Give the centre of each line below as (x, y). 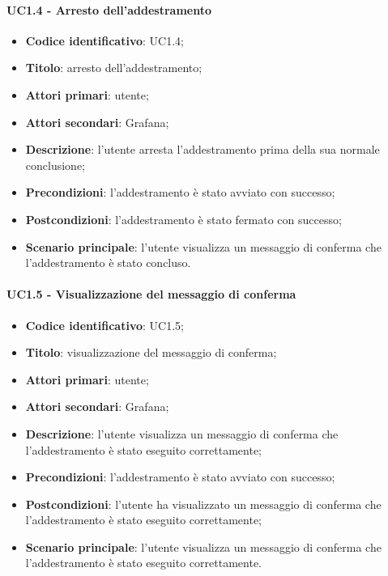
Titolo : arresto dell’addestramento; (114, 68)
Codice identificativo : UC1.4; (104, 40)
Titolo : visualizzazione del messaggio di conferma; (151, 352)
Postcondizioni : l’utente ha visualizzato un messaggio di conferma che (203, 504)
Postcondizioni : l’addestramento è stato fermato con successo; (183, 219)
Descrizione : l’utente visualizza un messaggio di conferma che (182, 433)
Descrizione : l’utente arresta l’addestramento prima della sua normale (203, 149)
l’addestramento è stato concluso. (108, 263)
